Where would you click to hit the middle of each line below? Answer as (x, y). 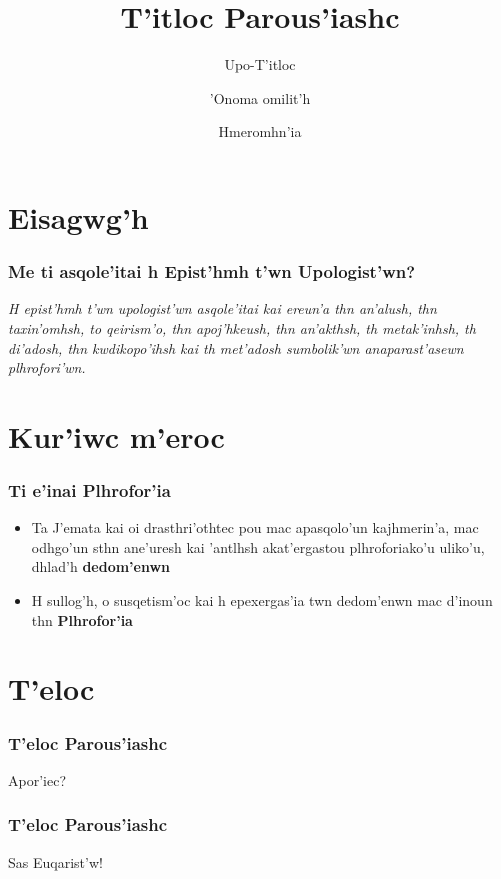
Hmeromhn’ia (260, 131)
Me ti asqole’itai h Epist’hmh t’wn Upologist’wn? (212, 271)
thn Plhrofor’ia (82, 619)
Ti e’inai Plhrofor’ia (89, 489)
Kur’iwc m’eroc (116, 435)
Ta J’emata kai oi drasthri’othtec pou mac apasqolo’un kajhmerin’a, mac (255, 527)
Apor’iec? (37, 779)
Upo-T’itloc (260, 64)
